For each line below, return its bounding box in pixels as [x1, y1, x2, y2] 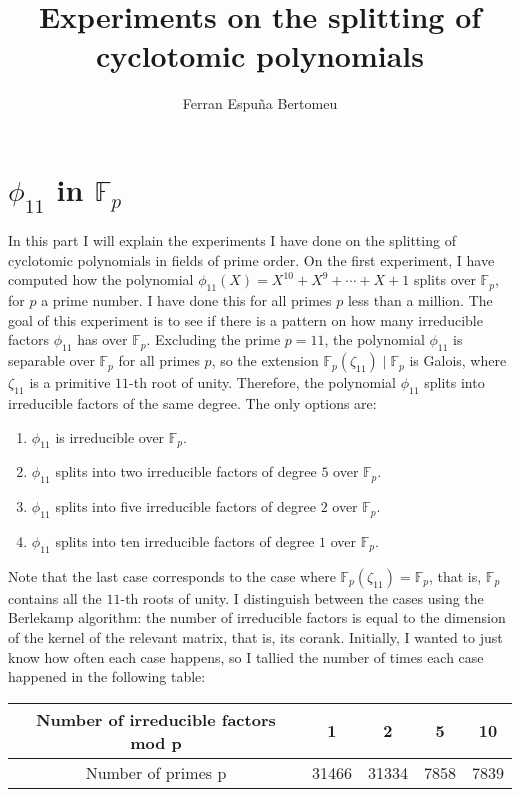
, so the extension [211, 350, 319, 371]
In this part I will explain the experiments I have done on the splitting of [8, 230, 456, 251]
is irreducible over [55, 426, 165, 447]
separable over [8, 350, 95, 371]
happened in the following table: [8, 666, 206, 687]
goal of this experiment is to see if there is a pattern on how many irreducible [8, 309, 483, 330]
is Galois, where [409, 350, 507, 371]
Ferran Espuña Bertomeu [182, 93, 338, 114]
